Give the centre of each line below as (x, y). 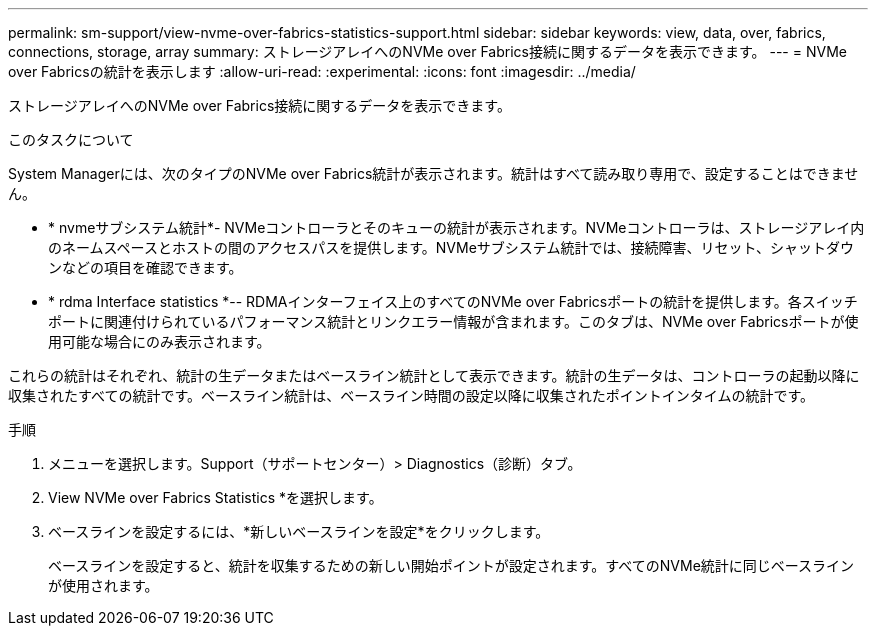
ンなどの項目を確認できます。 (145, 267)
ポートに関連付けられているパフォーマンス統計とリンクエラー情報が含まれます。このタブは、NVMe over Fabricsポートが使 (453, 321)
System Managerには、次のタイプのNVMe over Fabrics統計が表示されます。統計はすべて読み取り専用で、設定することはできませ (433, 173)
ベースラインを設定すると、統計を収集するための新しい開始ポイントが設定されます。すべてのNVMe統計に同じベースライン (451, 565)
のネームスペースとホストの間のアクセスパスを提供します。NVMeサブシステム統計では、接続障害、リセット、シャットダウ (451, 247)
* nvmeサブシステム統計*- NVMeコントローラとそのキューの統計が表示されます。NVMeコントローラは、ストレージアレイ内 (456, 227)
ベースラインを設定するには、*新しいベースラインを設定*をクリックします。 (299, 531)
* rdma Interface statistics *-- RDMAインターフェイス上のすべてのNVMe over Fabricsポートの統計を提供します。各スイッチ (453, 301)
